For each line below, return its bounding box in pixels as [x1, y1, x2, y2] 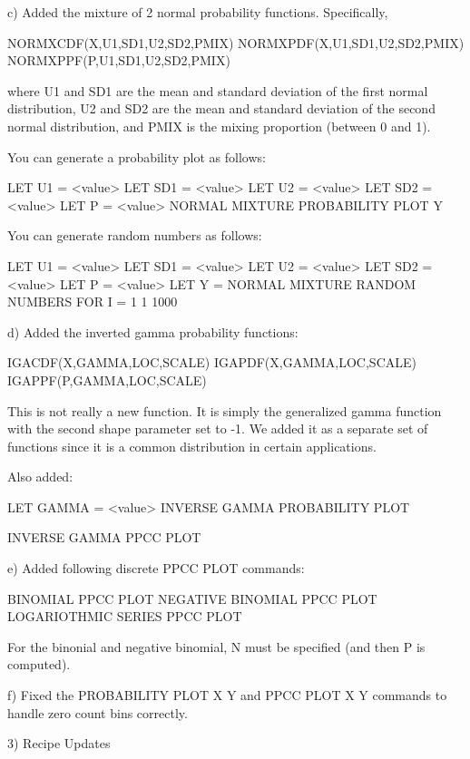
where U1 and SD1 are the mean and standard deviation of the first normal [7, 81, 428, 100]
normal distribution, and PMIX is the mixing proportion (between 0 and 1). [7, 116, 431, 135]
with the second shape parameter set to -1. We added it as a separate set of [7, 419, 428, 438]
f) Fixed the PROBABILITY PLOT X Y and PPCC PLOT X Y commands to [7, 686, 447, 705]
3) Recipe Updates [7, 734, 111, 753]
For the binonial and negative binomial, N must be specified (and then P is [7, 637, 426, 656]
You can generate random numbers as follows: [7, 226, 262, 245]
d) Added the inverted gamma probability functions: [7, 322, 299, 341]
